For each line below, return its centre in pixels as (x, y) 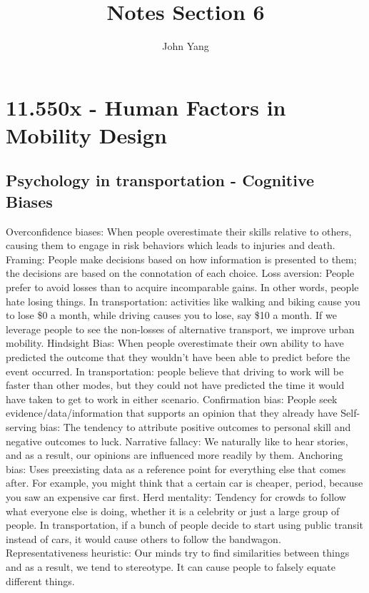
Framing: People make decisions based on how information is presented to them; (181, 259)
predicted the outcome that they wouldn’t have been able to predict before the (178, 357)
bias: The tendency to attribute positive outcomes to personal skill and (195, 427)
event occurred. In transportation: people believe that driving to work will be (175, 371)
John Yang (186, 46)
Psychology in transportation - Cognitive (160, 180)
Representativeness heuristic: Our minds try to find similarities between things (178, 553)
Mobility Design (86, 135)
